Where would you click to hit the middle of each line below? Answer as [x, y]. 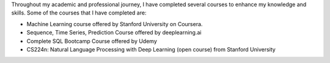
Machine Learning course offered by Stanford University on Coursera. [115, 24]
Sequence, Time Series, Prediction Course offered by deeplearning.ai [114, 33]
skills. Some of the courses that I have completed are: [79, 13]
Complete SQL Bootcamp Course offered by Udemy [92, 41]
